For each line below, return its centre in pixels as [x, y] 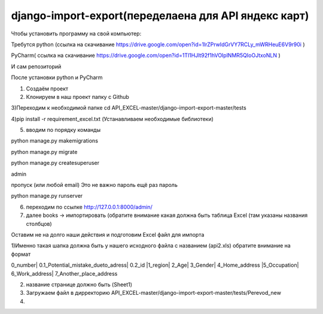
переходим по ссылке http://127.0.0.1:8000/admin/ [89, 207]
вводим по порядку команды [63, 130]
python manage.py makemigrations [55, 141]
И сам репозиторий [36, 67]
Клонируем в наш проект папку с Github [78, 96]
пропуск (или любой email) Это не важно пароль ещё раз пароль [94, 185]
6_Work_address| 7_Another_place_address [64, 273]
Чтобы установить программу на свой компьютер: [76, 34]
